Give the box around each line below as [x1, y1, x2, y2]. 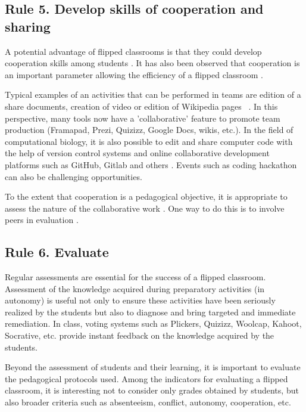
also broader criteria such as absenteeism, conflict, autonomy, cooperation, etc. [5, 396, 291, 408]
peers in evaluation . [5, 213, 79, 226]
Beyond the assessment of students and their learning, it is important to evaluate [5, 361, 301, 373]
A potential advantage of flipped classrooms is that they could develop [5, 45, 262, 57]
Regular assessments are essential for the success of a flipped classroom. [5, 271, 266, 283]
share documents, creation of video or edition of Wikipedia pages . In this [5, 100, 278, 112]
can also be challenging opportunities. [5, 170, 142, 182]
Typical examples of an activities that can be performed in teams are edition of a [5, 88, 301, 101]
